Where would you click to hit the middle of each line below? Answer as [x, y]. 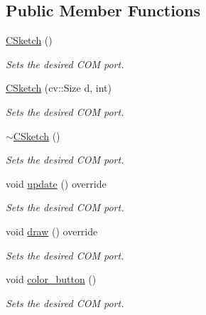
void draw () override [52, 231]
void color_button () [51, 279]
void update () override [56, 183]
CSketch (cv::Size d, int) [59, 88]
